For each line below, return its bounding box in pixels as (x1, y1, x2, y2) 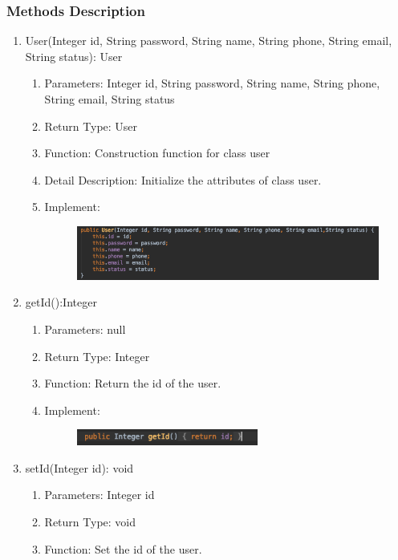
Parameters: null (44, 321, 126, 338)
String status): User (25, 47, 123, 64)
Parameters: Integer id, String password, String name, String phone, (44, 75, 380, 91)
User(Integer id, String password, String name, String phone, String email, (25, 32, 392, 49)
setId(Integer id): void (25, 459, 134, 476)
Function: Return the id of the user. (44, 375, 221, 392)
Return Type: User (44, 117, 138, 134)
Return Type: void (44, 513, 136, 530)
